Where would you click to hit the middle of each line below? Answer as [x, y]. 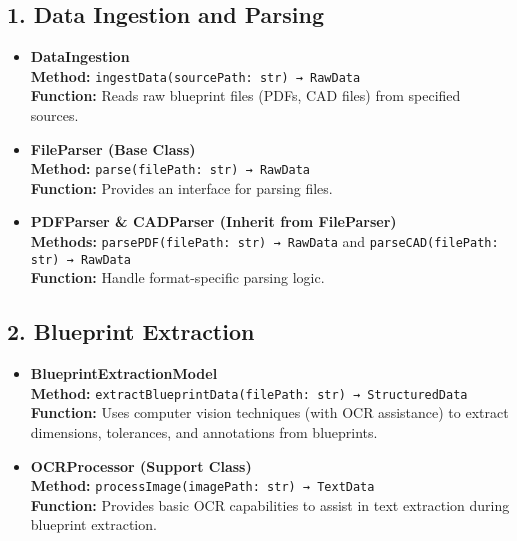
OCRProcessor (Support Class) [141, 465]
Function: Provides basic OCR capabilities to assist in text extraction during [270, 504]
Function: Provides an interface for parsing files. [181, 187]
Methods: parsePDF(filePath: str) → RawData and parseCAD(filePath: [264, 241]
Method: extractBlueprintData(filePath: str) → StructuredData [249, 392]
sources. [54, 115]
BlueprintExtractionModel [124, 373]
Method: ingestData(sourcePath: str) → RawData [195, 75]
